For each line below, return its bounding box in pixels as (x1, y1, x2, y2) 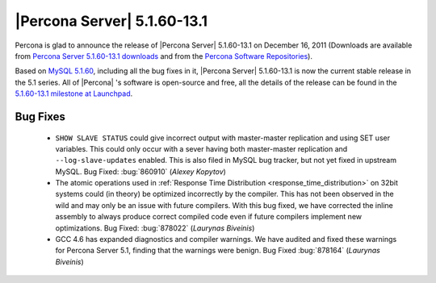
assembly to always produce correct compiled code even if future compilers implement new (55, 212, 363, 222)
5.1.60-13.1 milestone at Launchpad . (15, 89, 133, 98)
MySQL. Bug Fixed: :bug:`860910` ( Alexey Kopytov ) (55, 166, 226, 177)
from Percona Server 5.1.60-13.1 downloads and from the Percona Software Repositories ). (15, 51, 312, 60)
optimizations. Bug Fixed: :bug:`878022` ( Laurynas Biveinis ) (55, 223, 255, 233)
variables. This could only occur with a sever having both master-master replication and (55, 144, 348, 153)
